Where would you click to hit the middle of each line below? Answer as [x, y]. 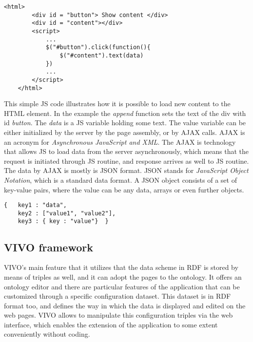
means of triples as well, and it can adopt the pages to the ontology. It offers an [123, 276]
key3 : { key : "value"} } [63, 221]
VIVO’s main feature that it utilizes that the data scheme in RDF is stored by [121, 267]
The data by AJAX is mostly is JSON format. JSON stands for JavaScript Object [126, 170]
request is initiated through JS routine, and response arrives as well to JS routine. [126, 161]
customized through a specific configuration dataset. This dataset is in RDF [117, 296]
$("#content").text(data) [102, 55]
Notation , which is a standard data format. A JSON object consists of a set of [120, 180]
